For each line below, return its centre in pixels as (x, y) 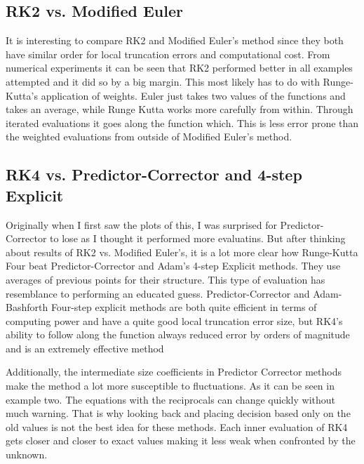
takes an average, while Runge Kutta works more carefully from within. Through (180, 109)
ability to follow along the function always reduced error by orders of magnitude (178, 334)
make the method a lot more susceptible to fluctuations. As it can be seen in (170, 386)
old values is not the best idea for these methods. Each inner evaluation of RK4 (177, 426)
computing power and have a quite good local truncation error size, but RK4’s (174, 320)
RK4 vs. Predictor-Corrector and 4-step (154, 174)
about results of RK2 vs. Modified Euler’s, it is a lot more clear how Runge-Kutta (182, 252)
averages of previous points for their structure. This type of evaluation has (166, 279)
